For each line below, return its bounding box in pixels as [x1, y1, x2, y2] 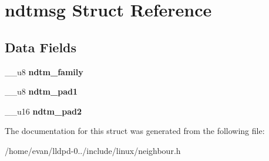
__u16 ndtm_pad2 [5, 105, 82, 117]
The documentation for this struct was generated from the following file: [5, 125, 265, 137]
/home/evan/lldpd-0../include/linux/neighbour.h [5, 144, 181, 156]
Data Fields [5, 38, 77, 56]
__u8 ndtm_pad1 [5, 85, 78, 98]
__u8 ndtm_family [5, 65, 83, 78]
